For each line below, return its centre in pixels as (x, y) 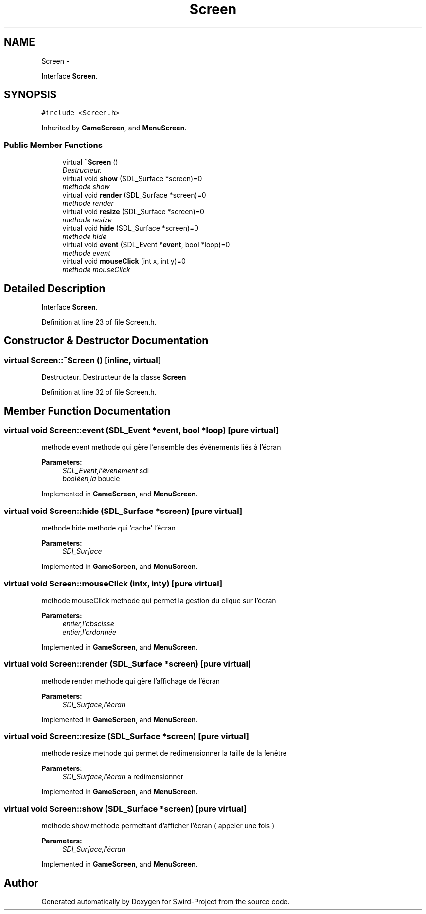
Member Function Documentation (87, 411)
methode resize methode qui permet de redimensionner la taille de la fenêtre (164, 753)
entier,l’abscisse (88, 623)
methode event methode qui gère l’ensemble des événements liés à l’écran (161, 447)
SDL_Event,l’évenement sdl (106, 471)
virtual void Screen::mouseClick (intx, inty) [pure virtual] (113, 583)
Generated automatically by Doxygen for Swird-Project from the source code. (166, 902)
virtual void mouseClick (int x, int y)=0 (124, 261)
